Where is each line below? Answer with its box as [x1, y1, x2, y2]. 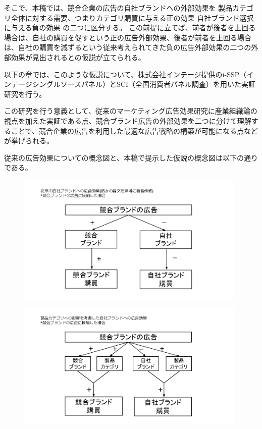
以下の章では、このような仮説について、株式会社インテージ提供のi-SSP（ [4, 69, 247, 79]
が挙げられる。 [4, 135, 54, 146]
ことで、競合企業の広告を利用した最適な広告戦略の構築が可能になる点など [11, 125, 258, 136]
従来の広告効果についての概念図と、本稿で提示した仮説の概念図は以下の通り [4, 152, 258, 163]
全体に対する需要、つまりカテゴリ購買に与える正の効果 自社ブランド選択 [11, 12, 254, 23]
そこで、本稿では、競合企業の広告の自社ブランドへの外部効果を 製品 [4, 3, 233, 13]
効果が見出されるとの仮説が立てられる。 [11, 51, 145, 62]
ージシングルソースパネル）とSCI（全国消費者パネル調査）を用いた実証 [18, 79, 255, 89]
